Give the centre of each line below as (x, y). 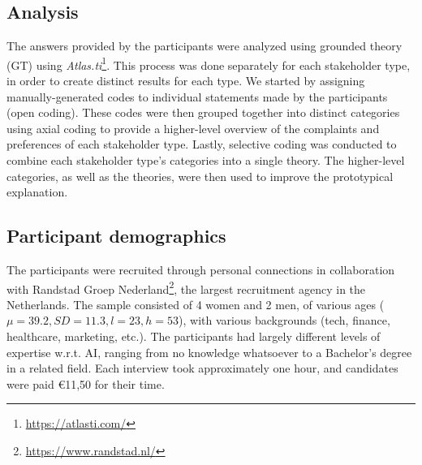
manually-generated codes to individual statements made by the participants (197, 96)
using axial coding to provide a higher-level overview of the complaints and (193, 128)
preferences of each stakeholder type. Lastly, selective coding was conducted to (202, 144)
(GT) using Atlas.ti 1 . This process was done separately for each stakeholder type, (209, 63)
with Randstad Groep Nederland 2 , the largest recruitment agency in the (186, 287)
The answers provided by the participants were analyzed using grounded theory (205, 46)
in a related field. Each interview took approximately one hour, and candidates (202, 368)
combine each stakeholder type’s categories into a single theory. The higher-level (206, 160)
